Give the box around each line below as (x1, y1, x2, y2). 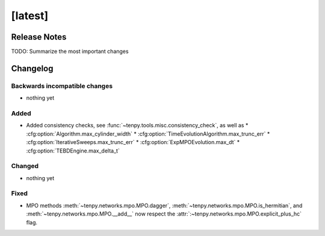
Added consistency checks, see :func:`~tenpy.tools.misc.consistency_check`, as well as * (26, 122, 249, 129)
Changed (11, 162, 39, 171)
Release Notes (11, 32, 67, 42)
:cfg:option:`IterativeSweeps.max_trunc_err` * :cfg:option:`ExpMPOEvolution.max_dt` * (26, 139, 240, 146)
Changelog (11, 63, 54, 73)
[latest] (11, 9, 49, 22)
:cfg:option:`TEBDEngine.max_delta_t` (26, 147, 120, 154)
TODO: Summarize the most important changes (11, 48, 129, 55)
